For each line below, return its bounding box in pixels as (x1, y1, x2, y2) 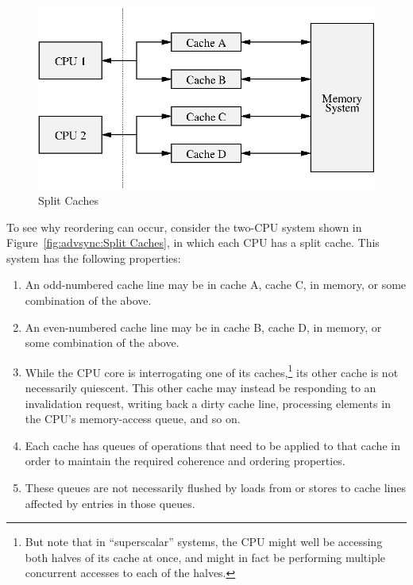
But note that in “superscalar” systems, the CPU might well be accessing (25, 533, 383, 550)
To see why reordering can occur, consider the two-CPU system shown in (6, 218, 362, 235)
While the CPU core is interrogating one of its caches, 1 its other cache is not (25, 361, 399, 380)
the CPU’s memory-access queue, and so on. (25, 410, 241, 427)
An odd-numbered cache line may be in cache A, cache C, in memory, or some (25, 276, 407, 293)
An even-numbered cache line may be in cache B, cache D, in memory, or (25, 318, 382, 335)
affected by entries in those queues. (25, 495, 195, 511)
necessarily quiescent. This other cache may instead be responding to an (25, 379, 376, 396)
